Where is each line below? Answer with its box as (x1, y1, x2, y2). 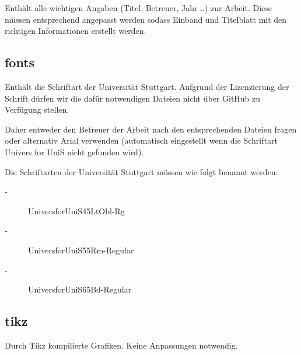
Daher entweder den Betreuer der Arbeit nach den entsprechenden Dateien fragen (5, 123, 297, 135)
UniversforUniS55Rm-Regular (28, 243, 134, 256)
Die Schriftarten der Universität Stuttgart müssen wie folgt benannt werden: (5, 165, 278, 178)
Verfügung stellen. (5, 103, 69, 116)
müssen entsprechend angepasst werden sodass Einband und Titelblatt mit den (5, 13, 287, 25)
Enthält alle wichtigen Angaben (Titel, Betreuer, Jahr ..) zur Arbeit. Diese (5, 2, 272, 13)
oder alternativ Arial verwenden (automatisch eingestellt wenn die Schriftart (5, 134, 278, 147)
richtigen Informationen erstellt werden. (5, 25, 146, 37)
